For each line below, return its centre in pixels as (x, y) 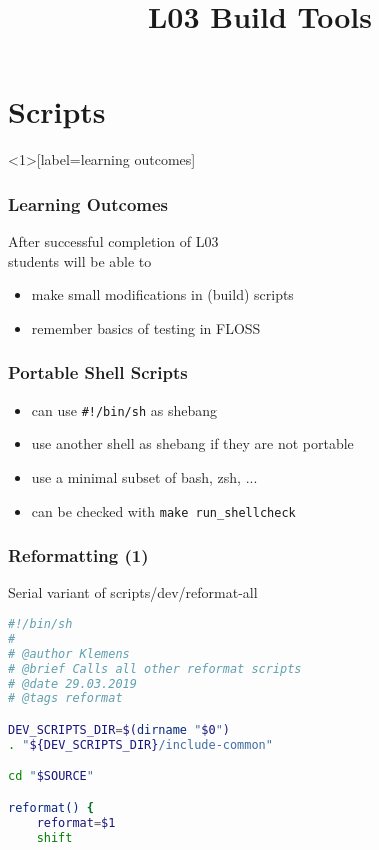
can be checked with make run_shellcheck (163, 510)
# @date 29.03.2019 (72, 683)
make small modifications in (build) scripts (162, 294)
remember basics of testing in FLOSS (146, 327)
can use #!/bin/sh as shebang (124, 409)
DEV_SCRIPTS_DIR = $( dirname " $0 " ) (119, 729)
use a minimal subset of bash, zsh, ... (144, 476)
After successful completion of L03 (113, 241)
